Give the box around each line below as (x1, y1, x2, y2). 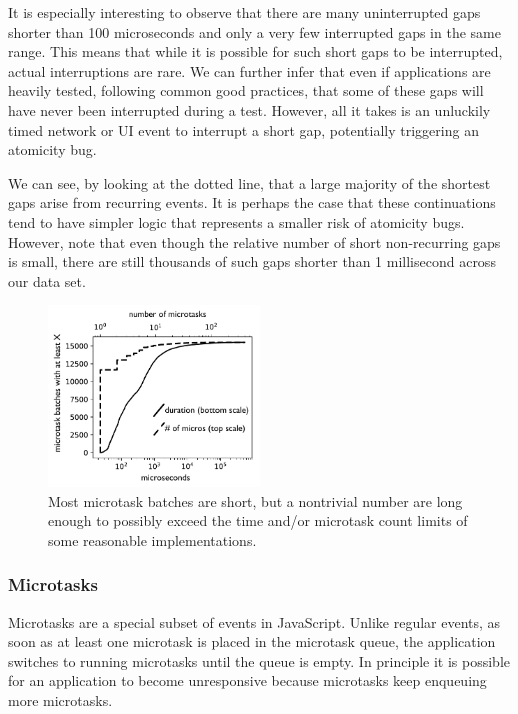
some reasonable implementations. (48, 529, 257, 550)
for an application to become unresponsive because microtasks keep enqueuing (8, 670, 487, 691)
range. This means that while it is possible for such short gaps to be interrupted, (8, 41, 503, 62)
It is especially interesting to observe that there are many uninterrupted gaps (8, 2, 481, 22)
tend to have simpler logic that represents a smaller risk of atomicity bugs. (8, 211, 465, 232)
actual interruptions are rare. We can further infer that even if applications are (8, 60, 491, 81)
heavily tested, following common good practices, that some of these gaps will (8, 80, 484, 101)
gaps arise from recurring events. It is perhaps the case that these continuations (8, 192, 496, 213)
